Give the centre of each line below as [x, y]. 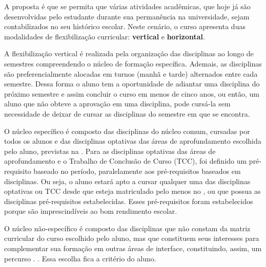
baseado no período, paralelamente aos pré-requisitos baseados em [137, 171]
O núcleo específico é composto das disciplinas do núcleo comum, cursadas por [127, 131]
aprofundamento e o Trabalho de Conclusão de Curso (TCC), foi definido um [126, 161]
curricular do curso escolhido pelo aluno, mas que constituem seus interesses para [132, 238]
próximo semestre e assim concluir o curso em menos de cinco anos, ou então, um [132, 93]
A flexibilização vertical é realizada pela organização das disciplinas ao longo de [129, 53]
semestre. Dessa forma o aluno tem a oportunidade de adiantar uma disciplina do [132, 84]
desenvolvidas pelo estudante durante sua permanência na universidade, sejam [127, 16]
